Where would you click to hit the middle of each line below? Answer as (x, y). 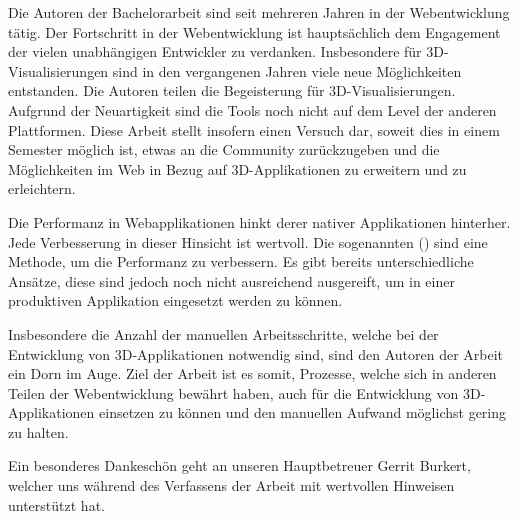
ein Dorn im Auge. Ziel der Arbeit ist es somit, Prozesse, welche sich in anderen (252, 373)
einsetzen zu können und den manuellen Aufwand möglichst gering (303, 412)
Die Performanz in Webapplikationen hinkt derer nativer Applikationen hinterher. (259, 221)
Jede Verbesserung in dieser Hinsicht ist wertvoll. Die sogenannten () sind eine (248, 241)
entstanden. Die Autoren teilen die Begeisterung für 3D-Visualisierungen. (232, 90)
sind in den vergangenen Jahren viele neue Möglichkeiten (287, 70)
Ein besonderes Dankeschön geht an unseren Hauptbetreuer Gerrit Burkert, (239, 465)
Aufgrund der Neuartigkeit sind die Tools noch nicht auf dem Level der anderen (252, 109)
